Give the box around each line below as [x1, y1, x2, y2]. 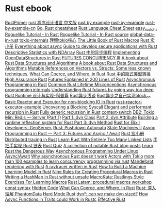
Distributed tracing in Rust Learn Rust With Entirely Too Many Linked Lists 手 [5, 137, 158, 142]
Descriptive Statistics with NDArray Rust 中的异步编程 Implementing [5, 49, 141, 55]
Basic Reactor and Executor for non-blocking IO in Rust [5, 99, 115, 104]
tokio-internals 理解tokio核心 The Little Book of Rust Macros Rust [19, 37, 149, 43]
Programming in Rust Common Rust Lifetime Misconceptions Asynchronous [5, 81, 157, 87]
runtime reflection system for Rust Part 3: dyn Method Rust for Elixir [5, 120, 141, 125]
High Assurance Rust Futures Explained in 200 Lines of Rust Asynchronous [5, 76, 155, 82]
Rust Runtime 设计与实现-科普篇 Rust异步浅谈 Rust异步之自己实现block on [5, 92, 151, 100]
